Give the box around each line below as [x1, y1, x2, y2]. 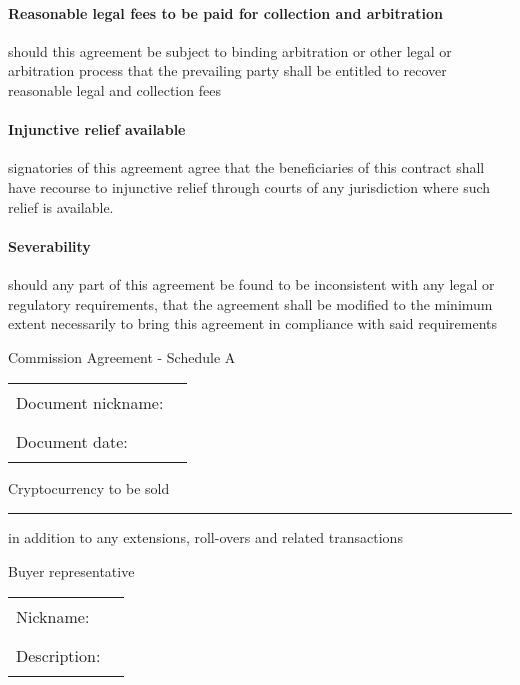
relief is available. [8, 196, 114, 217]
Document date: [16, 430, 128, 454]
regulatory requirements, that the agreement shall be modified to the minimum [8, 293, 493, 314]
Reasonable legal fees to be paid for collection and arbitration [8, 2, 444, 23]
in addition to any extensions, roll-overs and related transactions [8, 526, 403, 547]
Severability [8, 235, 91, 256]
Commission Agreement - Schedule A [8, 346, 236, 367]
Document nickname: [16, 391, 164, 415]
